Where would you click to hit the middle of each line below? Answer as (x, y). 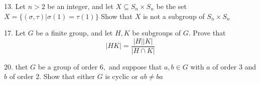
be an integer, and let (80, 6)
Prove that (209, 33)
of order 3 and (234, 66)
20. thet (16, 66)
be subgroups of (156, 33)
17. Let (15, 33)
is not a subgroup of (174, 16)
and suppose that (135, 66)
